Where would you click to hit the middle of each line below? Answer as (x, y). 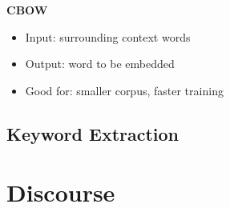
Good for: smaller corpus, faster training (124, 90)
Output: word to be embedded (100, 64)
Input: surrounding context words (108, 36)
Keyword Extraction (93, 133)
